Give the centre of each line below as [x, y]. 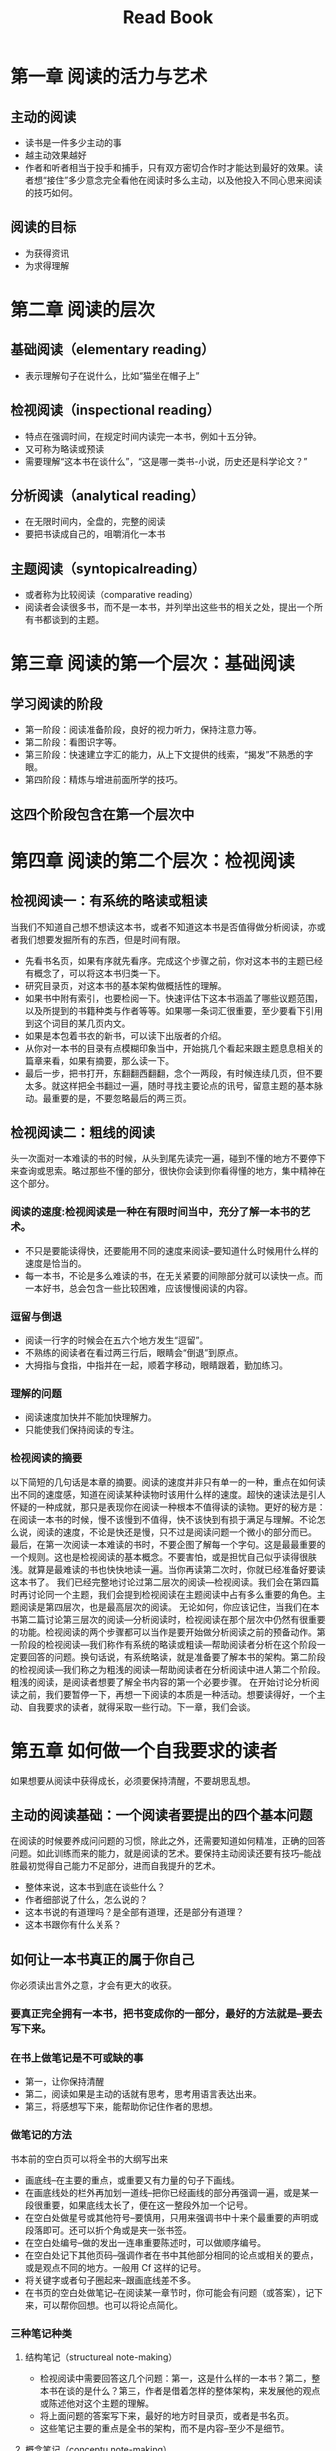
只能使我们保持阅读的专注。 [82, 1430]
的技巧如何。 [51, 192]
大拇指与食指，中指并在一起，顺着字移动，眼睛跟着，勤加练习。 [156, 1365]
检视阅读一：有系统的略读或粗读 [109, 901]
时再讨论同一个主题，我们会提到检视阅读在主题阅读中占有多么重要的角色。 [163, 1594]
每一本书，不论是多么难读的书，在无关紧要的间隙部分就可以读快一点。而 [173, 1275]
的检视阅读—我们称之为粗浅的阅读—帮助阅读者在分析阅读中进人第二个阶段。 [168, 1669]
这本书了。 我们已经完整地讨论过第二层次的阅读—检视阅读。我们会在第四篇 [165, 1582]
